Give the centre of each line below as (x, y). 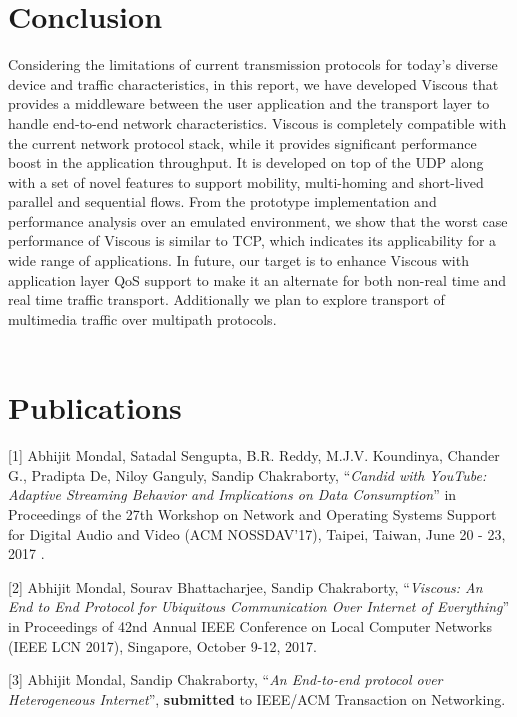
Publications (95, 407)
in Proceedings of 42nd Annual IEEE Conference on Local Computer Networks (250, 625)
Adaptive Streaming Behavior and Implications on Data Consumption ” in (232, 494)
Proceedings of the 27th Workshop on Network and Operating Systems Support (252, 513)
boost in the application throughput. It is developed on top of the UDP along (246, 162)
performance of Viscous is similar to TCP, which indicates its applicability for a (252, 240)
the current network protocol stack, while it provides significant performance (242, 142)
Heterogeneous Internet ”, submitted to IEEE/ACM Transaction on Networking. (257, 698)
